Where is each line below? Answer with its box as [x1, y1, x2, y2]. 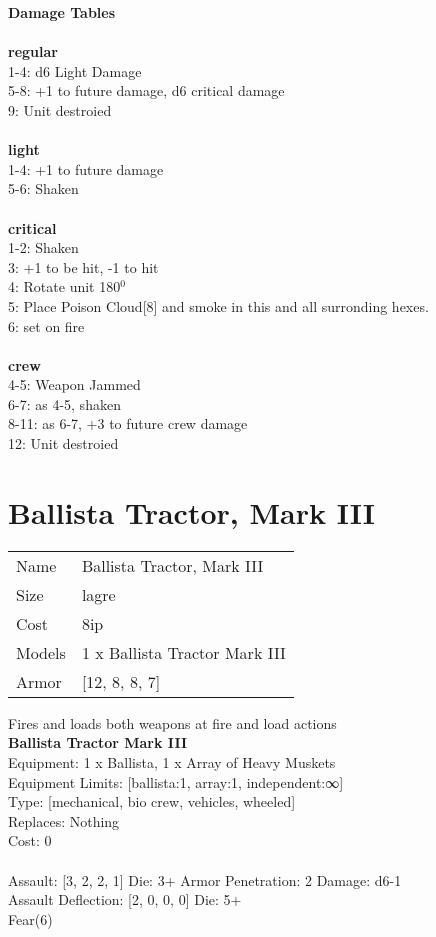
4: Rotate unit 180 [8, 276, 121, 297]
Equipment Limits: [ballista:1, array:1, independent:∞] [8, 771, 344, 792]
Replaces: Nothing [8, 810, 120, 831]
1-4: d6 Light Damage [8, 60, 142, 81]
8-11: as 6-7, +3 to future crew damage [8, 413, 248, 434]
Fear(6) [8, 908, 53, 929]
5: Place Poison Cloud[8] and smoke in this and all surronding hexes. [8, 295, 429, 316]
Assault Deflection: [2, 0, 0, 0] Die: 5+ [8, 889, 242, 910]
